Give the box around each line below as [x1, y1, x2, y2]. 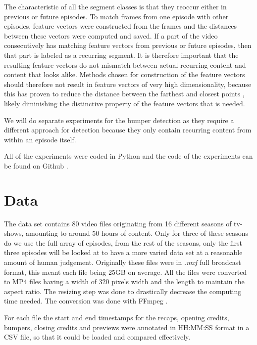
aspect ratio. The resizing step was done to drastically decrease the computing [4, 286, 242, 296]
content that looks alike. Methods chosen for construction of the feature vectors [4, 69, 245, 80]
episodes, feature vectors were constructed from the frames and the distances [4, 21, 237, 31]
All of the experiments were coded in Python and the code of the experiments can [4, 151, 253, 161]
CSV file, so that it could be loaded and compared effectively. [4, 332, 191, 342]
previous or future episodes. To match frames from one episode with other [4, 11, 229, 21]
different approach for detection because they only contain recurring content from [4, 125, 252, 135]
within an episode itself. [4, 134, 76, 144]
